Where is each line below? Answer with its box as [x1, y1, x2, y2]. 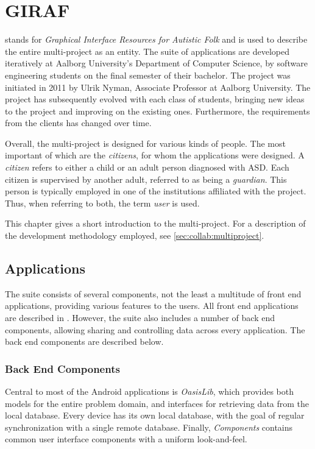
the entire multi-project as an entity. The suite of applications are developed [5, 44, 290, 57]
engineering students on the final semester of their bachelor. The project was [5, 68, 291, 81]
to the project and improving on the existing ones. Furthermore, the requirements [5, 104, 310, 117]
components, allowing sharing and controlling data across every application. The [5, 323, 305, 336]
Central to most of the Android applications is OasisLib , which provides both [5, 385, 294, 398]
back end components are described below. [5, 335, 164, 348]
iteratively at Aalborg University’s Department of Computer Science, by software [5, 57, 308, 69]
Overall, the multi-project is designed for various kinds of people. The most [5, 136, 286, 149]
